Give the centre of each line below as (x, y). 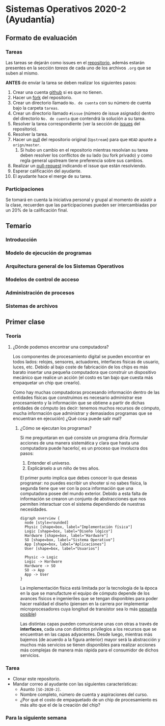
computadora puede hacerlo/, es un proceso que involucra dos (84, 448)
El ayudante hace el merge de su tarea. (52, 176)
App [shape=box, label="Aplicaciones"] (65, 544)
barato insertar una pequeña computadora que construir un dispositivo (84, 372)
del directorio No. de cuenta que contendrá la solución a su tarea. (79, 118)
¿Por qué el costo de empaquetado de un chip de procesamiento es (89, 700)
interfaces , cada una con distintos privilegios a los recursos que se (88, 629)
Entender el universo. (49, 463)
